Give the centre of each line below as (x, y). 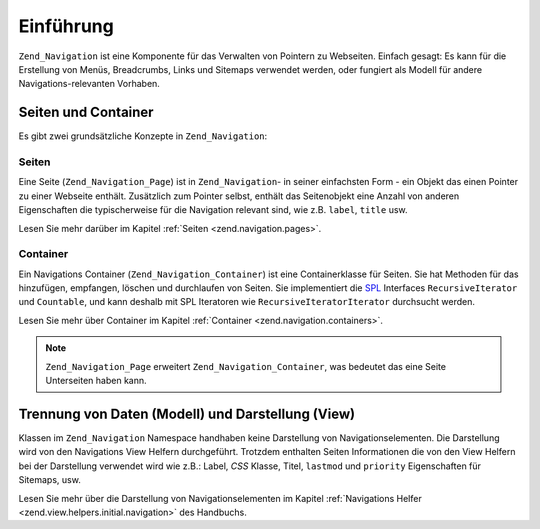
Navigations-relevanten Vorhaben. (89, 84)
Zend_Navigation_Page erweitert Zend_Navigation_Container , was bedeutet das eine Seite (246, 366)
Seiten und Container (86, 112)
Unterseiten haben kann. (96, 381)
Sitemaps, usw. (50, 480)
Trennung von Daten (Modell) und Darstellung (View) (186, 413)
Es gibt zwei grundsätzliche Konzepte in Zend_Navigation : (143, 136)
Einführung (66, 26)
